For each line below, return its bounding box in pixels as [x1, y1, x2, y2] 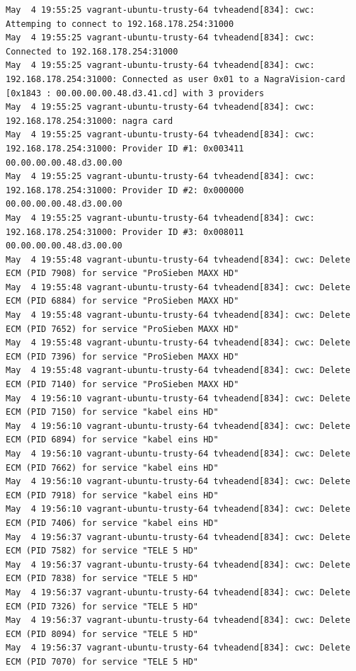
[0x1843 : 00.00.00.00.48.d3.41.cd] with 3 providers [6, 88, 265, 98]
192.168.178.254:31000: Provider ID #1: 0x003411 [6, 143, 244, 154]
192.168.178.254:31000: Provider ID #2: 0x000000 [6, 185, 244, 195]
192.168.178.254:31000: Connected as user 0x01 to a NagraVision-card [6, 74, 345, 84]
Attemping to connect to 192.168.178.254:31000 [6, 18, 234, 29]
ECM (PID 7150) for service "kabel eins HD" [6, 407, 219, 418]
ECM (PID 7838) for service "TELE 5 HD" [6, 573, 199, 584]
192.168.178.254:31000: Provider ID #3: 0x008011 [6, 226, 244, 237]
